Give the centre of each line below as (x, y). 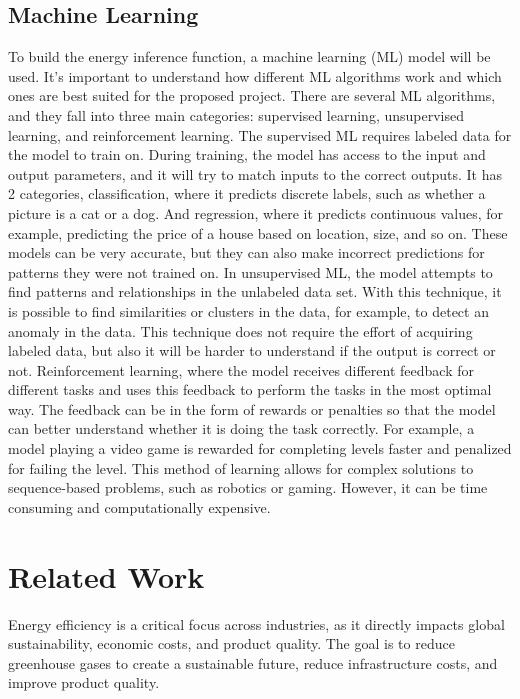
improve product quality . (84, 682)
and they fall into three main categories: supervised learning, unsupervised (236, 114)
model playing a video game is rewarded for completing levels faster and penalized (260, 448)
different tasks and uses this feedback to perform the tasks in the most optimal (250, 389)
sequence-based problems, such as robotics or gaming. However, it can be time (248, 487)
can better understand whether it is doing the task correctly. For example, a (241, 428)
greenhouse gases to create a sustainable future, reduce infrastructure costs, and (253, 662)
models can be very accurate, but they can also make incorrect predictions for (246, 252)
